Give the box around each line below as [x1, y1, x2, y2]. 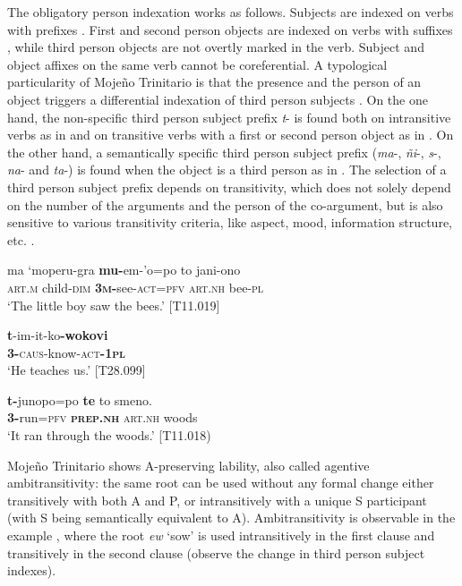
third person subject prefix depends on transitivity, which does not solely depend [7, 177, 451, 196]
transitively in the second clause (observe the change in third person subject [7, 543, 425, 562]
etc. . [7, 230, 35, 249]
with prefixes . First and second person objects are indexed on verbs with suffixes [7, 20, 453, 38]
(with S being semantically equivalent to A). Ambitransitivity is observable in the [7, 508, 456, 527]
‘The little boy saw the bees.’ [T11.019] [7, 295, 220, 314]
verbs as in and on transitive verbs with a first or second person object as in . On [7, 125, 454, 144]
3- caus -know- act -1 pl [7, 343, 126, 361]
